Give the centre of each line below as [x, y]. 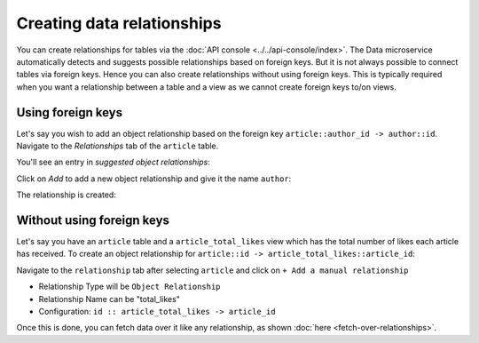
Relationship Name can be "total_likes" [110, 299]
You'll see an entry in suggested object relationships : [113, 162]
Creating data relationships [119, 23]
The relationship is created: [67, 195]
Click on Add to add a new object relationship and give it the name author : [154, 179]
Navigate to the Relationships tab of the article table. [118, 146]
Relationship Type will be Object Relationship [130, 287]
